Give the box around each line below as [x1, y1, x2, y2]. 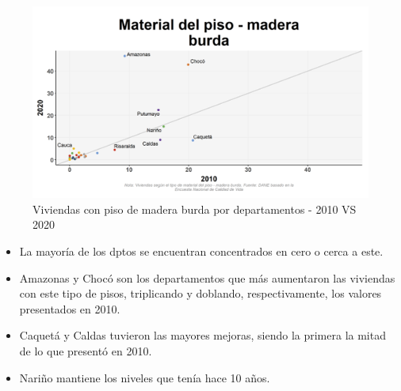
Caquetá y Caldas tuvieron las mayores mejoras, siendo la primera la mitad [19, 327, 386, 344]
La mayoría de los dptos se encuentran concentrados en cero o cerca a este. [19, 243, 384, 259]
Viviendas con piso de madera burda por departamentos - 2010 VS [32, 200, 357, 217]
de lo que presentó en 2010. [19, 342, 152, 359]
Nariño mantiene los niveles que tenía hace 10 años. [19, 369, 270, 385]
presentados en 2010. [19, 300, 120, 317]
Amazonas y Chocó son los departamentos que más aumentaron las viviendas [19, 269, 395, 286]
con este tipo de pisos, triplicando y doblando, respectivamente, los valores [19, 285, 382, 302]
